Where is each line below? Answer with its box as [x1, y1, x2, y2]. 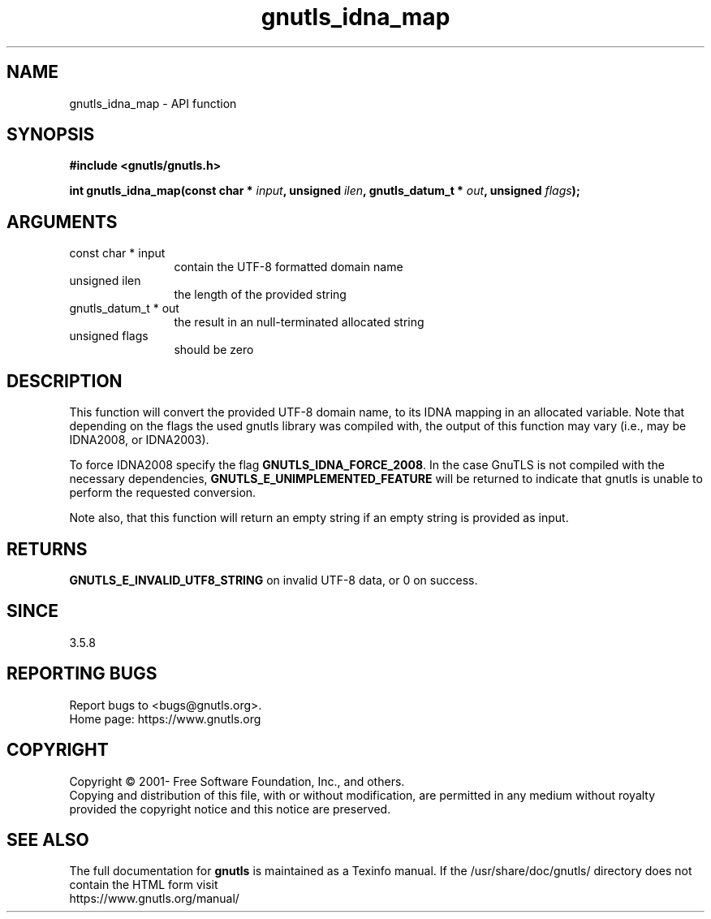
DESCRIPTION [6, 370, 123, 391]
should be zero [174, 343, 254, 357]
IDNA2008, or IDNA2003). [69, 433, 209, 447]
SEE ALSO [6, 829, 89, 850]
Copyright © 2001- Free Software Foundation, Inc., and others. [69, 774, 405, 788]
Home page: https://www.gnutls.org [69, 711, 261, 726]
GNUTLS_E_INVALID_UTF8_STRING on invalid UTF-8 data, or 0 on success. [69, 572, 478, 587]
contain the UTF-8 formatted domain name [174, 260, 403, 274]
